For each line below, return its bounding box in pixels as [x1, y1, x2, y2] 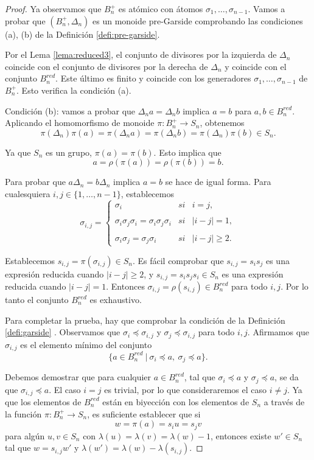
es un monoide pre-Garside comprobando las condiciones [92, 14, 303, 27]
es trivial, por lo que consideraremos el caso [104, 383, 267, 396]
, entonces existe [211, 429, 271, 442]
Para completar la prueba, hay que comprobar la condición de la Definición [5, 313, 285, 326]
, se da [274, 371, 299, 383]
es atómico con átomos [118, 2, 203, 15]
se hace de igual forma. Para [165, 175, 271, 188]
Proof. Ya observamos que [5, 2, 102, 15]
